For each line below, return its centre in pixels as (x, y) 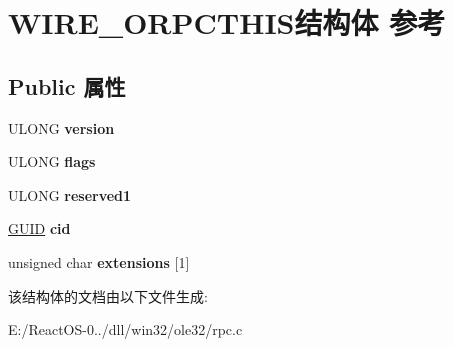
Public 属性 (67, 85)
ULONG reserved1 (70, 194)
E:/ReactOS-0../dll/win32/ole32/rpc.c (125, 329)
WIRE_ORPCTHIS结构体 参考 (227, 22)
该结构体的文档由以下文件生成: (108, 295)
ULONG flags (52, 161)
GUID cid (39, 228)
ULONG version (61, 127)
